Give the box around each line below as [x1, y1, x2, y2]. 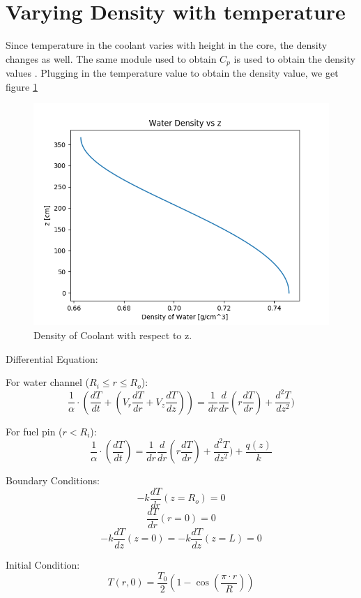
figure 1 [6, 79, 38, 94]
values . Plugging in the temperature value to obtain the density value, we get [6, 66, 339, 80]
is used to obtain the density [233, 51, 355, 66]
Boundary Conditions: [6, 473, 100, 488]
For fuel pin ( [6, 424, 63, 438]
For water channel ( [6, 375, 90, 389]
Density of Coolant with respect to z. [33, 327, 192, 342]
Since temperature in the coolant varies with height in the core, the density [6, 38, 328, 52]
